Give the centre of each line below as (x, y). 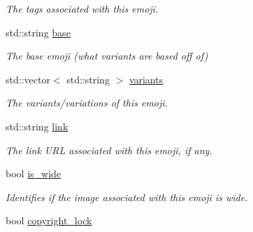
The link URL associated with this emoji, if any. (109, 150)
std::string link (37, 126)
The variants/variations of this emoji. (87, 103)
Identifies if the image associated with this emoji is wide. (127, 197)
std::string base (38, 32)
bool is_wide (34, 173)
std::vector (28, 79)
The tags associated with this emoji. (82, 8)
